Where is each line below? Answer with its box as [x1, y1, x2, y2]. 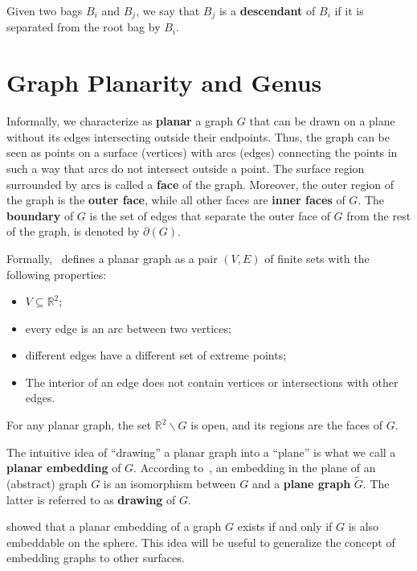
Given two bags [6, 2, 83, 18]
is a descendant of [219, 2, 316, 18]
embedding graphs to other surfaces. [6, 549, 185, 566]
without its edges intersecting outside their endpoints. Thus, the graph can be [6, 128, 390, 145]
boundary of [6, 207, 74, 224]
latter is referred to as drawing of [6, 491, 176, 507]
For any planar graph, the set [6, 417, 152, 433]
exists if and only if [237, 518, 333, 535]
